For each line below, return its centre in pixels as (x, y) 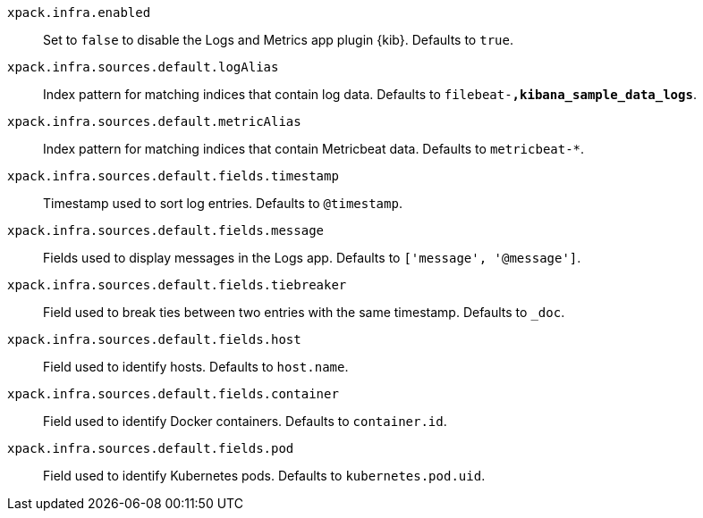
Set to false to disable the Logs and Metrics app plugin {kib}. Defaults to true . (278, 40)
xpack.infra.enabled (79, 13)
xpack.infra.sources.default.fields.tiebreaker (177, 285)
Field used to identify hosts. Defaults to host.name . (196, 367)
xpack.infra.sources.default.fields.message (166, 230)
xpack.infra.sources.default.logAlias (143, 67)
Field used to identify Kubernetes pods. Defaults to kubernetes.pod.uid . (264, 476)
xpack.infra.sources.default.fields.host (154, 339)
